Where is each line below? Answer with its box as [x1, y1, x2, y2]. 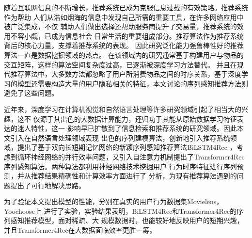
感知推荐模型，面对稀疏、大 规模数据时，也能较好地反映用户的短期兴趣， [10, 215, 244, 225]
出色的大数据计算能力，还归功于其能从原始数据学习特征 [60, 113, 237, 124]
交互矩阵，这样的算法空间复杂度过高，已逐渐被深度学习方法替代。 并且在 [4, 59, 237, 69]
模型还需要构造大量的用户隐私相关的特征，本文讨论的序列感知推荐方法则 [17, 78, 248, 88]
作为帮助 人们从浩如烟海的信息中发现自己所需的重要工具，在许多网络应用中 [4, 12, 244, 22]
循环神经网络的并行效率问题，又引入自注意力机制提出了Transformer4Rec [17, 151, 245, 161]
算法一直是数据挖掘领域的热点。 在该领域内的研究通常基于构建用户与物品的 [4, 49, 244, 60]
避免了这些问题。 [4, 88, 58, 98]
